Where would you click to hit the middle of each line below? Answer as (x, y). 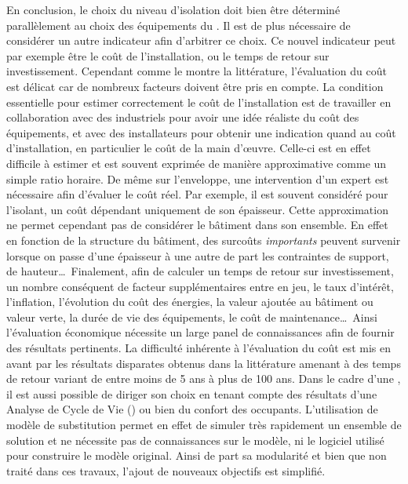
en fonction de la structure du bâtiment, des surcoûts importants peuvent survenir (204, 240)
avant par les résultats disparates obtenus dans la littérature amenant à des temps (204, 363)
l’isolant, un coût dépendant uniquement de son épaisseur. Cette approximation (197, 209)
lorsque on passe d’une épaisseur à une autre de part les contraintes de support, (198, 255)
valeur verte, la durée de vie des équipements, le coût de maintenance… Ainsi (192, 317)
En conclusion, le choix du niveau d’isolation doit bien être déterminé (173, 9)
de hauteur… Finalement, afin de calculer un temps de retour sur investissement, (200, 271)
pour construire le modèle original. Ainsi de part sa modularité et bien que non (197, 455)
